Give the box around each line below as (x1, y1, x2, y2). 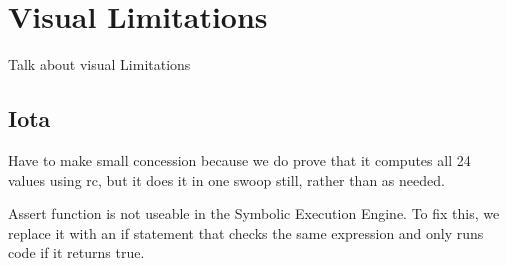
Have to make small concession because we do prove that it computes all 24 (8, 149, 471, 170)
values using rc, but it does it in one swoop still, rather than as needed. (8, 169, 445, 190)
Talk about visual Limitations (8, 54, 191, 75)
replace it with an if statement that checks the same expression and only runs (8, 222, 484, 243)
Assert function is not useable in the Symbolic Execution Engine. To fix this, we (8, 203, 500, 224)
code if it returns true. (8, 242, 145, 263)
